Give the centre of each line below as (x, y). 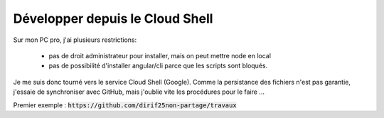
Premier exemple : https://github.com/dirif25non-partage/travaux (125, 105)
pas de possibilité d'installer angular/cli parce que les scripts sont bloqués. (158, 66)
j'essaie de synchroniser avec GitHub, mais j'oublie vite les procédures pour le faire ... (139, 92)
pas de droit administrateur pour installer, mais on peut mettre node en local (160, 55)
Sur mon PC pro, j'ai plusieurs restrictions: (75, 40)
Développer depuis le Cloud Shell (113, 18)
